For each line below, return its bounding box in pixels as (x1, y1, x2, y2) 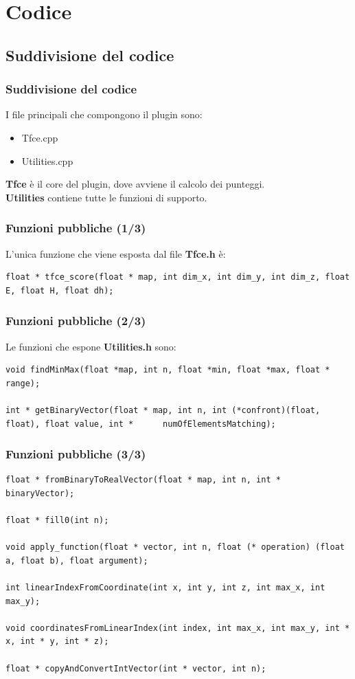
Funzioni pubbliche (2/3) (5, 312, 146, 329)
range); (5, 378, 41, 388)
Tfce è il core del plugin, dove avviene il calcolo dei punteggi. (5, 177, 265, 191)
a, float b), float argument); (5, 555, 148, 566)
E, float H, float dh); (5, 285, 114, 296)
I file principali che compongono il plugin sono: (5, 107, 203, 122)
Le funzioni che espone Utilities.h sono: (5, 339, 176, 353)
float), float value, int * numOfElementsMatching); (5, 419, 276, 429)
